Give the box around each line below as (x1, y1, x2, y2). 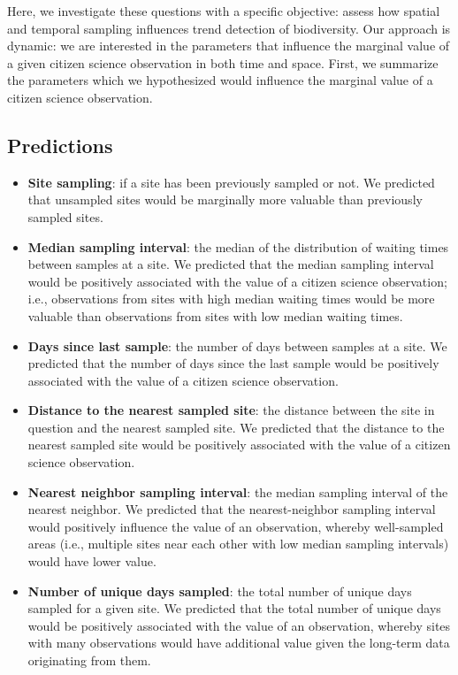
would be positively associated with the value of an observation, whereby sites (27, 616, 451, 634)
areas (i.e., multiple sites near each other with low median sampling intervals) (27, 534, 449, 553)
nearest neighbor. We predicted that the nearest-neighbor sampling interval (27, 500, 436, 518)
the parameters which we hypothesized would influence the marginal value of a (7, 71, 433, 89)
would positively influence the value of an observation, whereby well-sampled (27, 517, 444, 535)
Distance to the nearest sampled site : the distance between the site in (27, 401, 435, 419)
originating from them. (27, 651, 151, 670)
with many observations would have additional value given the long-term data (27, 633, 450, 652)
